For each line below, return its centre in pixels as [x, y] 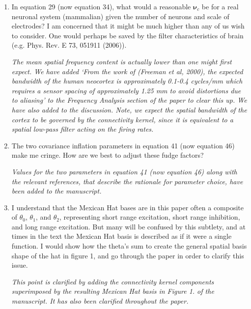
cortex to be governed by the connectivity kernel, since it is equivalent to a [122, 119]
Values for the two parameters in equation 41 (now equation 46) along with [124, 171]
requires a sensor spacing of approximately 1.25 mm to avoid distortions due [126, 90]
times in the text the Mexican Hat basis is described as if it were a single [122, 236]
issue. [20, 265]
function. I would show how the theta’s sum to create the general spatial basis [129, 246]
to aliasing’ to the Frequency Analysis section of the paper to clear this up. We [129, 100]
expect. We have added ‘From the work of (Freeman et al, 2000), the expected [127, 71]
